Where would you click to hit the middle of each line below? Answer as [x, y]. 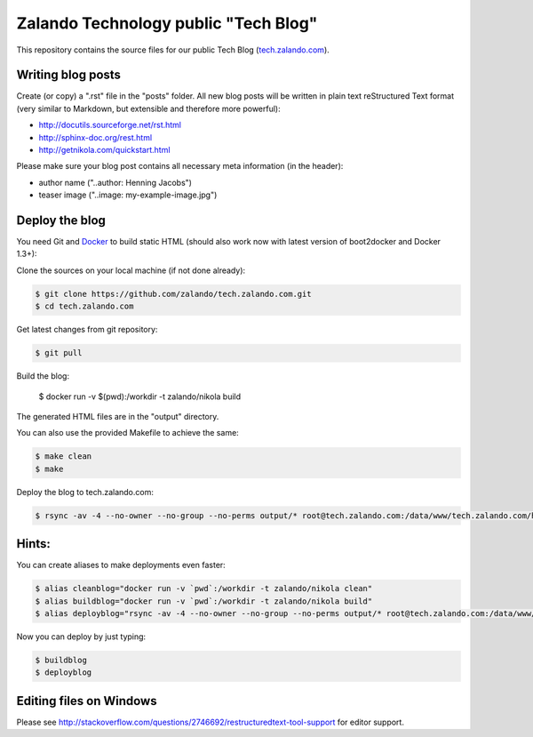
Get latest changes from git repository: [87, 330]
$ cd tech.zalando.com [84, 306]
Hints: [33, 544]
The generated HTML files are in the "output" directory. [118, 416]
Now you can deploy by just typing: [81, 637]
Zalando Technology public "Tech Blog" [167, 23]
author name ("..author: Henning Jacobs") [115, 182]
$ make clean [64, 457]
